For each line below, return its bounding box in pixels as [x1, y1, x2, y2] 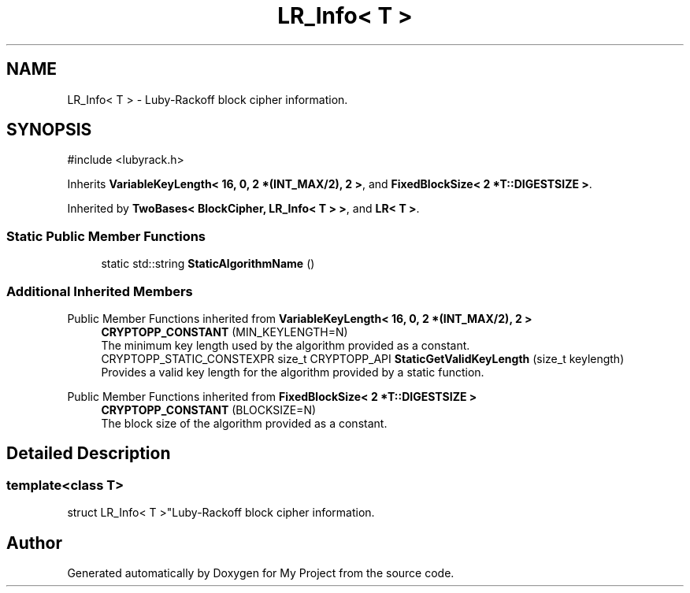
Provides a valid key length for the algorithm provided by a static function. [101, 365, 484, 379]
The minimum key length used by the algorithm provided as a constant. [101, 338, 470, 352]
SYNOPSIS [6, 120, 92, 140]
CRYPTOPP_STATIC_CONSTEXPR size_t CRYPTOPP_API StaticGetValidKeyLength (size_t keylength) [101, 351, 625, 365]
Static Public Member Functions [6, 228, 206, 244]
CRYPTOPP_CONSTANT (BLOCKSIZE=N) [101, 402, 317, 417]
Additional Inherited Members [6, 283, 193, 299]
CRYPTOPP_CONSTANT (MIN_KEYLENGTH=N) [101, 324, 348, 339]
